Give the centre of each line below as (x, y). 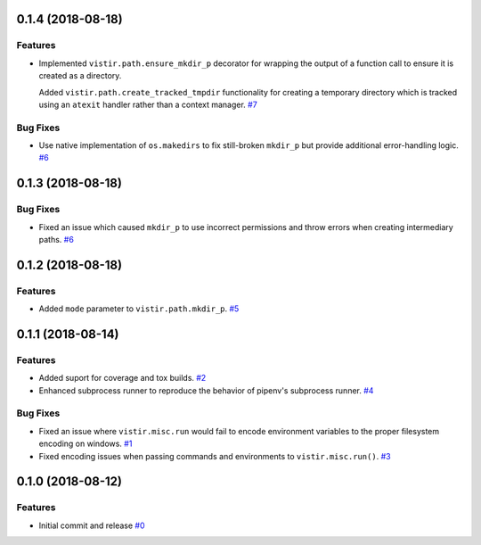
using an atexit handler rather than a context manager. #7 (148, 104)
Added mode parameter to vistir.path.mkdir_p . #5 (139, 309)
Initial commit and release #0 (92, 525)
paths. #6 (57, 240)
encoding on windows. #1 (86, 444)
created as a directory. (80, 76)
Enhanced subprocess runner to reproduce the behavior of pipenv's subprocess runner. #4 (206, 390)
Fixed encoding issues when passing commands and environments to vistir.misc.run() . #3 (215, 456)
